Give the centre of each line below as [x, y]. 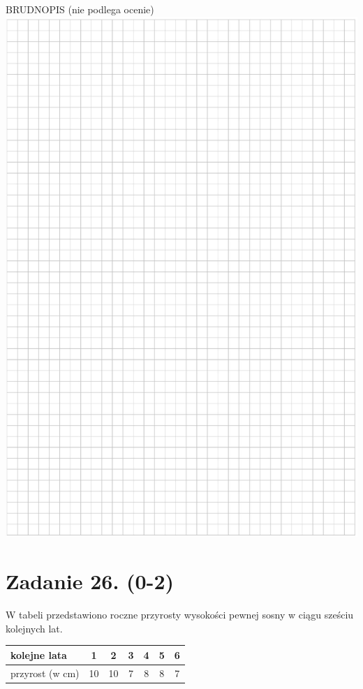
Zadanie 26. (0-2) [90, 581]
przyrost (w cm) [45, 673]
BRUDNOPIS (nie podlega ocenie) [80, 9]
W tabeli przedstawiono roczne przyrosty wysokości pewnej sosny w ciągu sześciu [180, 615]
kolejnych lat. [34, 628]
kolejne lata [39, 654]
